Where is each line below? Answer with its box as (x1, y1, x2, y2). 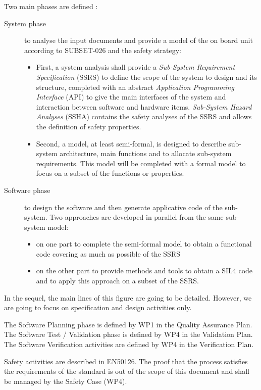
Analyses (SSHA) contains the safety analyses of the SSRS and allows (36, 111, 252, 122)
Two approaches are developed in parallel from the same (49, 212, 224, 222)
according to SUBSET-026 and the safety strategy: (24, 44, 181, 55)
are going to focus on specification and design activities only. (4, 302, 192, 313)
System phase (4, 18, 46, 28)
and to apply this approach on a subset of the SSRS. (36, 275, 199, 286)
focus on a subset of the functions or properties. (36, 168, 184, 178)
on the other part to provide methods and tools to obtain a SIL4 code (36, 265, 253, 276)
